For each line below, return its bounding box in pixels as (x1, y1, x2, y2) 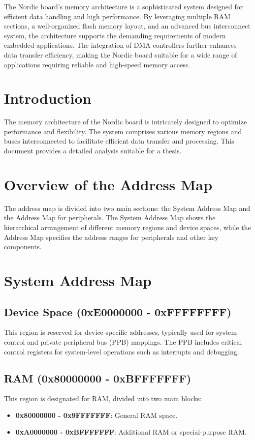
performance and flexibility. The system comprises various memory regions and (4, 126, 242, 136)
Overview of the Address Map (4, 174, 213, 194)
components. (4, 241, 42, 252)
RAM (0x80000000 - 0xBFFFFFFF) (4, 370, 191, 385)
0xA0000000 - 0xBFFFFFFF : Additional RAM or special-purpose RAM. (15, 426, 247, 437)
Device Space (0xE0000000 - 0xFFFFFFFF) (4, 304, 231, 319)
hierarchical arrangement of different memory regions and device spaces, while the (4, 222, 251, 232)
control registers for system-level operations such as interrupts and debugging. (4, 346, 239, 356)
